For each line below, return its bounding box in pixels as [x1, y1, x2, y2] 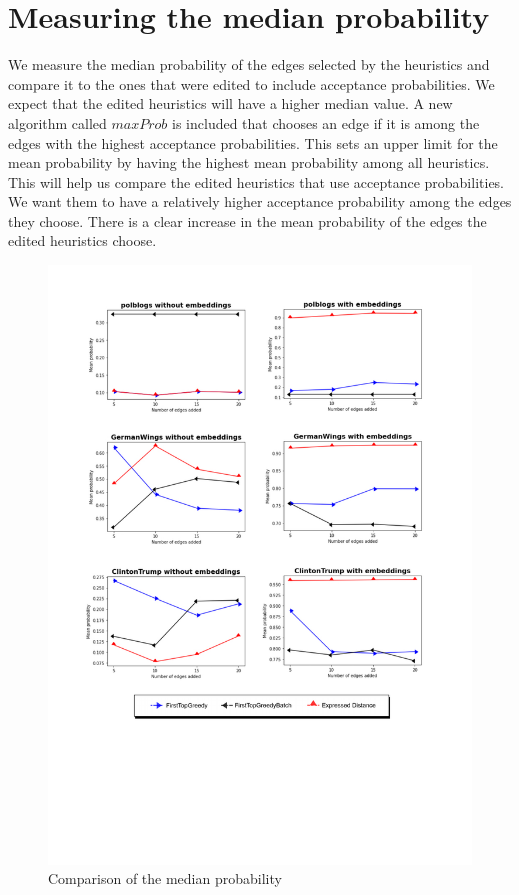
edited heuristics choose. [8, 230, 157, 251]
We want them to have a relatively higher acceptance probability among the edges [8, 191, 512, 212]
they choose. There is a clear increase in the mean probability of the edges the [8, 210, 487, 231]
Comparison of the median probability [48, 868, 282, 889]
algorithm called [8, 112, 107, 133]
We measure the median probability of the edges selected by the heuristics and [8, 54, 490, 75]
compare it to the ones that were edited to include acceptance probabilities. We [8, 73, 495, 94]
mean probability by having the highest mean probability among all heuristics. [8, 152, 490, 173]
